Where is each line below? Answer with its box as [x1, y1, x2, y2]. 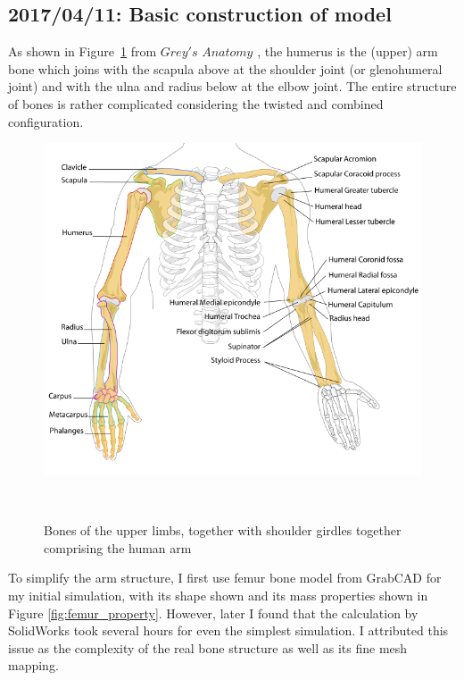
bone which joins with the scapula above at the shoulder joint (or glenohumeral [8, 59, 443, 78]
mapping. [8, 656, 59, 675]
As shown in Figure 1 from [8, 42, 157, 61]
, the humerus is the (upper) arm [257, 42, 438, 61]
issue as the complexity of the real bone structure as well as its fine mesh [8, 638, 408, 657]
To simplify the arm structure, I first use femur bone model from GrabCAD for [8, 568, 442, 587]
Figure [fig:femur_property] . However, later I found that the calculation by [8, 603, 418, 622]
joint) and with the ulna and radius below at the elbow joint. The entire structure [8, 77, 457, 96]
